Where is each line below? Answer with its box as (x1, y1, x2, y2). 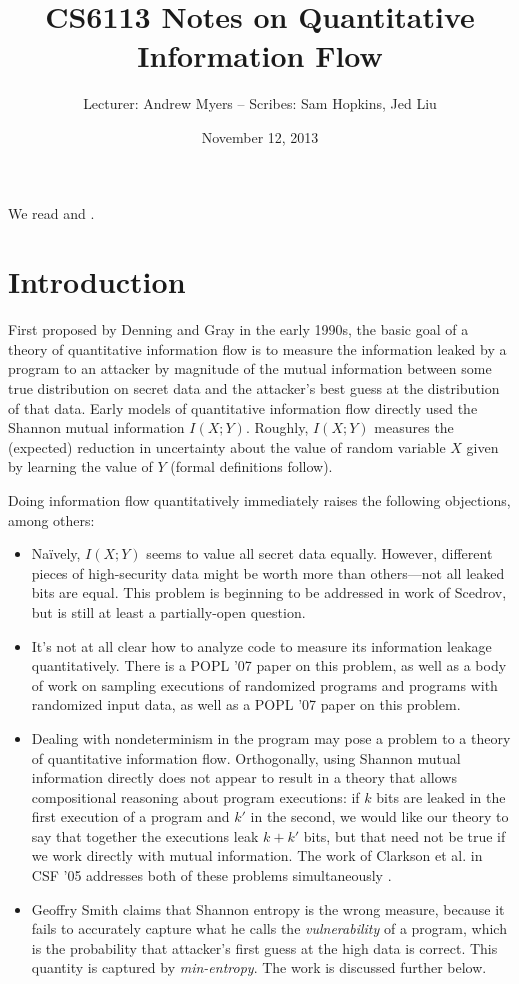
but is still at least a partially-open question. (31, 601, 306, 622)
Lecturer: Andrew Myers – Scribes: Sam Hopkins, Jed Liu (83, 93, 437, 114)
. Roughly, (245, 417, 309, 438)
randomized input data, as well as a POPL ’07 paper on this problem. (31, 694, 461, 715)
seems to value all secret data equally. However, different (146, 543, 493, 564)
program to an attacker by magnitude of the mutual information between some (8, 358, 492, 379)
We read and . (8, 202, 95, 223)
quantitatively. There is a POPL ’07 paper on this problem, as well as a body (31, 655, 507, 676)
